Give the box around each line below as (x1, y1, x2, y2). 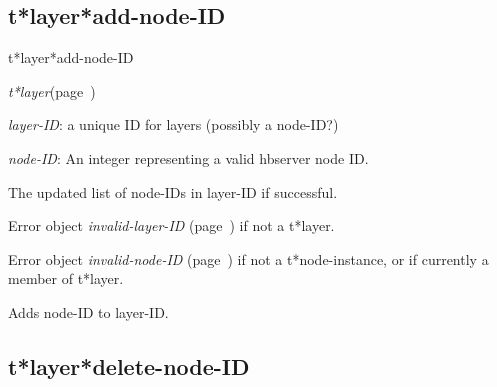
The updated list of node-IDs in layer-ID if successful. (8, 181, 338, 202)
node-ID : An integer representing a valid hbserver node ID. (8, 147, 369, 168)
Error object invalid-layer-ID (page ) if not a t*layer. (8, 215, 335, 236)
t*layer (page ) (8, 80, 96, 101)
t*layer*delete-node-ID (8, 350, 250, 381)
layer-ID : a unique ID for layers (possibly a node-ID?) (8, 114, 339, 135)
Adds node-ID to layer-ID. (8, 301, 169, 322)
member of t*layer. (8, 268, 124, 289)
